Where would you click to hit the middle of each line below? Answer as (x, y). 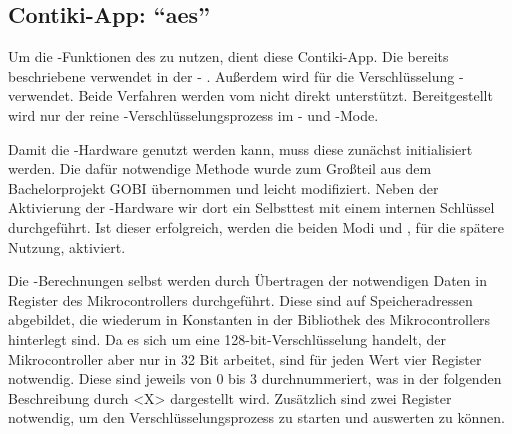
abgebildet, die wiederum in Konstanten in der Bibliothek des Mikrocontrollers (249, 319)
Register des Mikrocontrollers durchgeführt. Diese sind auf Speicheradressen (240, 299)
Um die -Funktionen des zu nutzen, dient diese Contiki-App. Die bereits (228, 56)
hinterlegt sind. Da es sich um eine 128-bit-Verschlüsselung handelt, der (227, 338)
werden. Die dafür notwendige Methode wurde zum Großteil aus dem (220, 168)
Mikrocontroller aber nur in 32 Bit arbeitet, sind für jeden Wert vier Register (245, 358)
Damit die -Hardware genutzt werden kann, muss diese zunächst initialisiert (240, 148)
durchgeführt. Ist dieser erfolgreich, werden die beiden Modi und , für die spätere (256, 226)
